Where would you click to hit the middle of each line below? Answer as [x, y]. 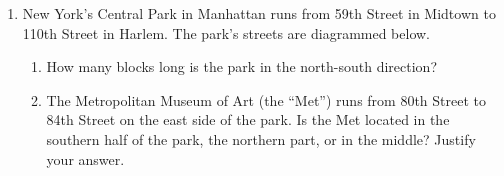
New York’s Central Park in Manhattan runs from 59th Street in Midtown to [259, 13]
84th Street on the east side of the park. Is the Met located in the [248, 119]
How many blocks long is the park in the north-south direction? [242, 66]
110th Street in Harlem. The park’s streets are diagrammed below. [226, 32]
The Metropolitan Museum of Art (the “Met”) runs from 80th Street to [266, 99]
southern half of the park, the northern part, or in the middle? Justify [261, 138]
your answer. [85, 158]
